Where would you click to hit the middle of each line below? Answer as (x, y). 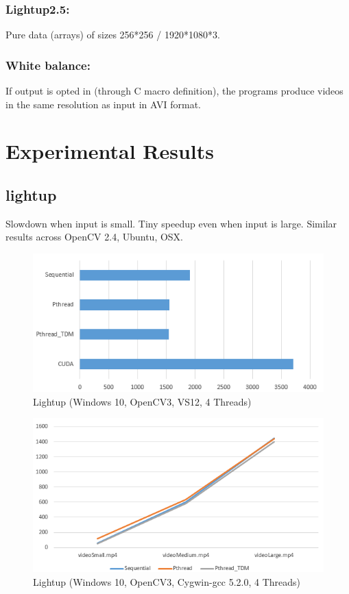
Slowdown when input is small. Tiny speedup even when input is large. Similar (171, 223)
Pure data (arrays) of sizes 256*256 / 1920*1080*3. (113, 35)
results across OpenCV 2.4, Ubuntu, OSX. (95, 237)
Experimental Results (110, 151)
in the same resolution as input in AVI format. (103, 104)
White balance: (48, 65)
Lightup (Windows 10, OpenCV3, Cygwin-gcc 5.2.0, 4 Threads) (167, 581)
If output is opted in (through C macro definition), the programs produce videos (174, 91)
